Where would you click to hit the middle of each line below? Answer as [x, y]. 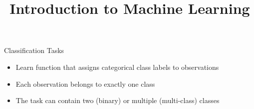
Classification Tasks [34, 50]
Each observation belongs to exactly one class [85, 83]
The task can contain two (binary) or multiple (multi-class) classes [118, 100]
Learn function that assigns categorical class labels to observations [117, 67]
